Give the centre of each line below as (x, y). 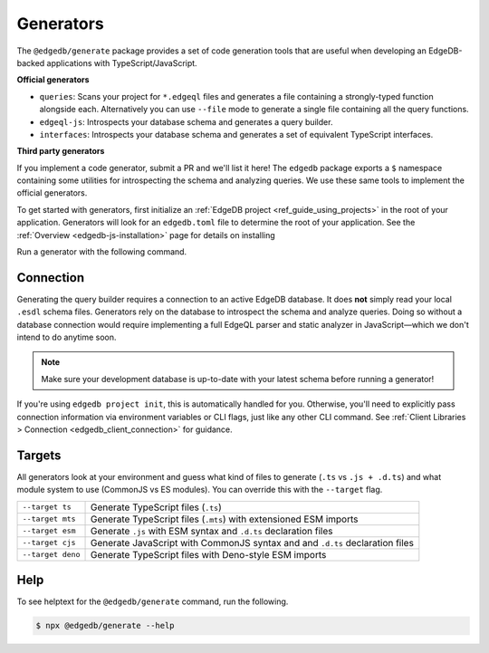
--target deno (51, 555)
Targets (39, 455)
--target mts (49, 519)
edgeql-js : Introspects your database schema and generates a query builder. (186, 121)
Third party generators (61, 151)
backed (31, 62)
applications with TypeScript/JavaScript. (122, 62)
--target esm (49, 531)
